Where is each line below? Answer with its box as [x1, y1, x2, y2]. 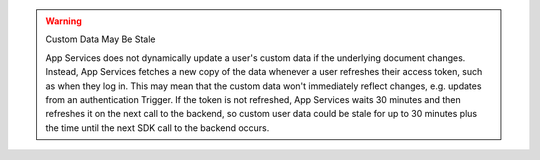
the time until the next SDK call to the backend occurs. [45, 121, 270, 134]
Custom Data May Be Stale [45, 33, 156, 45]
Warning [45, 15, 82, 27]
